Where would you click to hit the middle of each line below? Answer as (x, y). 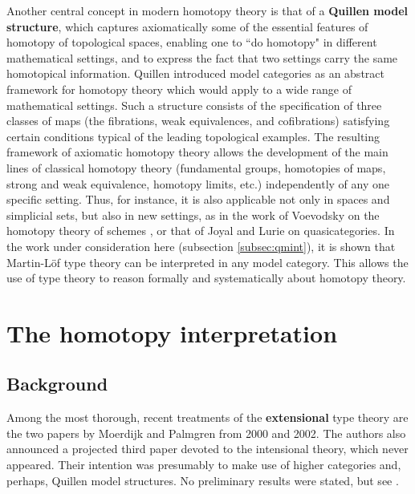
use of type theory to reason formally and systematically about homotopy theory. (206, 278)
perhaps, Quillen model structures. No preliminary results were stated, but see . (203, 480)
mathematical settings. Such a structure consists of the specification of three (194, 105)
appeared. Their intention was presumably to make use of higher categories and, (204, 465)
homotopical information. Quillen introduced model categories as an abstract (195, 73)
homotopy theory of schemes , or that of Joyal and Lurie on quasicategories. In (201, 231)
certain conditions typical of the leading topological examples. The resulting (193, 136)
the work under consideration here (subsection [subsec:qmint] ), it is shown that (201, 246)
